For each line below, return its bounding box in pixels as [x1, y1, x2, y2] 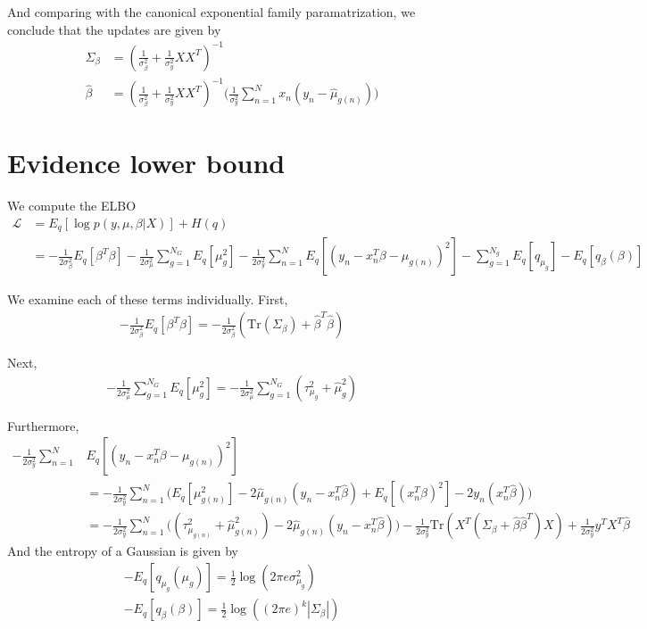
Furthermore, [7, 416, 79, 435]
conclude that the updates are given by [7, 20, 221, 38]
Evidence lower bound [7, 145, 286, 181]
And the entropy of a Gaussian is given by [7, 542, 238, 560]
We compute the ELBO [7, 196, 137, 215]
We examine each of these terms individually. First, [7, 290, 288, 309]
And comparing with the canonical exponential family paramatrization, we [7, 3, 416, 21]
